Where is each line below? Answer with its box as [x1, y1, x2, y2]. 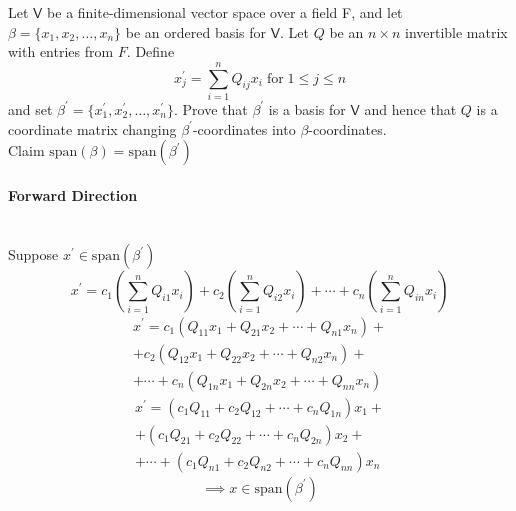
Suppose [8, 244, 59, 265]
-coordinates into [192, 118, 296, 139]
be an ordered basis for [125, 21, 267, 42]
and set [8, 98, 53, 119]
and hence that [364, 98, 457, 119]
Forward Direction [8, 184, 138, 205]
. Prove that [174, 98, 248, 119]
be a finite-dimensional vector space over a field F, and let [47, 2, 403, 22]
